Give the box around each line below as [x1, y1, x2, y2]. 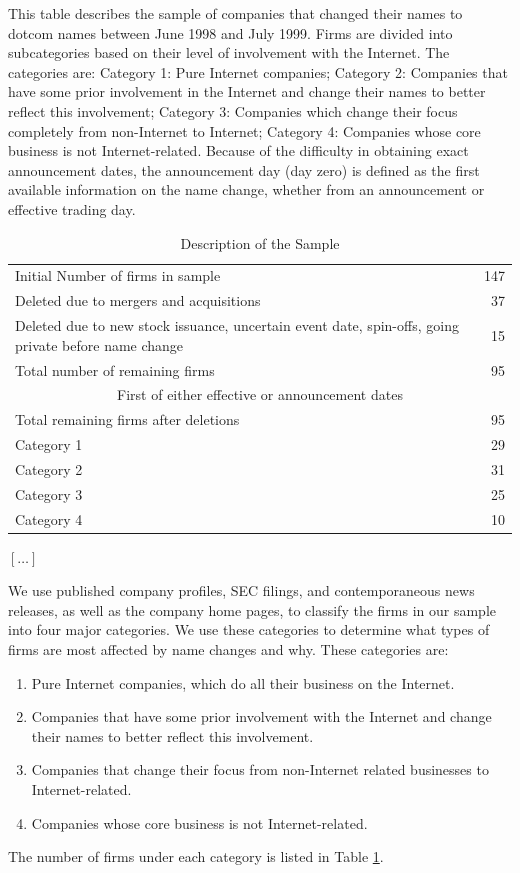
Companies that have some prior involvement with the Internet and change [31, 706, 492, 727]
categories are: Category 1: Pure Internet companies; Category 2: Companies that [8, 61, 508, 82]
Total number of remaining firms [15, 359, 215, 380]
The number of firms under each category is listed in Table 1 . [8, 846, 384, 867]
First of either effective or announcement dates [117, 384, 403, 405]
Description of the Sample [180, 232, 340, 253]
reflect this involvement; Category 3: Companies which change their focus [8, 100, 458, 121]
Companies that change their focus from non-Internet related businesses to [31, 759, 489, 780]
